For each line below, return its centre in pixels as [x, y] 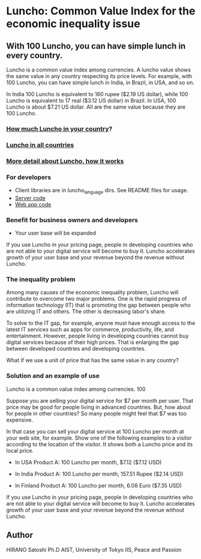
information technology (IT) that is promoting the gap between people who [98, 305]
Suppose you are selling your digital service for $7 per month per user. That [100, 400]
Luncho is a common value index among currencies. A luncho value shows [98, 70]
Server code [30, 198]
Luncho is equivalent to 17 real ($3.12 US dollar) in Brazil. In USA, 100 [91, 101]
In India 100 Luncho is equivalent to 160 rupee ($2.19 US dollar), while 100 [97, 94]
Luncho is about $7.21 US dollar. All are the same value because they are [96, 107]
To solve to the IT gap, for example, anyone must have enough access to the [101, 323]
